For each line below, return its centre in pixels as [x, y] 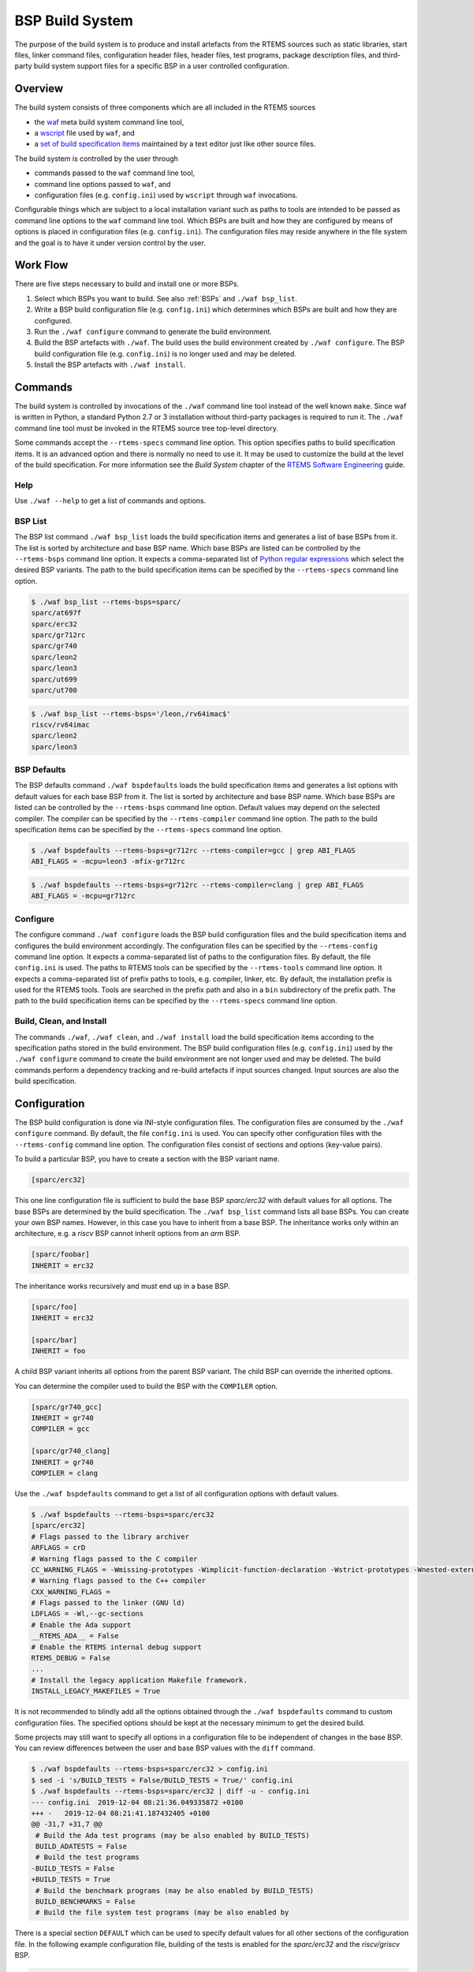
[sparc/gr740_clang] [71, 1451]
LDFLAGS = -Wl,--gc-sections [88, 1614]
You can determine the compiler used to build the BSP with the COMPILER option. [146, 1386]
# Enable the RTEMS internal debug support [117, 1647]
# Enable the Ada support [81, 1625]
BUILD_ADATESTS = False [82, 1847]
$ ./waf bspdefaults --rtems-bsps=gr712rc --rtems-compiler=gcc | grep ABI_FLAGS [194, 851]
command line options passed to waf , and [102, 184]
